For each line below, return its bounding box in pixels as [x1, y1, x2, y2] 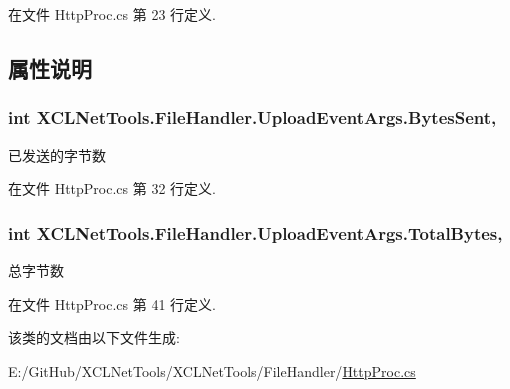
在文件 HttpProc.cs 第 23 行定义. [8, 4, 216, 24]
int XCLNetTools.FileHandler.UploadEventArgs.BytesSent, [8, 105, 497, 130]
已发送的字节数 [8, 144, 106, 165]
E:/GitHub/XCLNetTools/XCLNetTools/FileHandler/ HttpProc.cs [8, 360, 416, 381]
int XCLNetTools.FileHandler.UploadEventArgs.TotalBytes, [8, 220, 503, 245]
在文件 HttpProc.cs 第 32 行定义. [8, 178, 216, 199]
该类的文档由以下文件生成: [8, 327, 180, 348]
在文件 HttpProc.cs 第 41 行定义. [8, 293, 216, 314]
